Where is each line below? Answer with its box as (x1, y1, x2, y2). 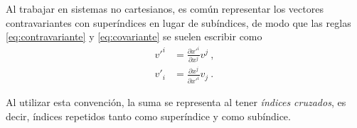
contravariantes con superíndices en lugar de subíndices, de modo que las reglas (6, 15, 351, 30)
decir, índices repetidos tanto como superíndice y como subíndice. (6, 108, 291, 123)
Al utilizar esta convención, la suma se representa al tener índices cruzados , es (6, 95, 346, 110)
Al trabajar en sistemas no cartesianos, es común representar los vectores (6, 1, 324, 16)
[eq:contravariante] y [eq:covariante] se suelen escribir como (6, 29, 262, 44)
